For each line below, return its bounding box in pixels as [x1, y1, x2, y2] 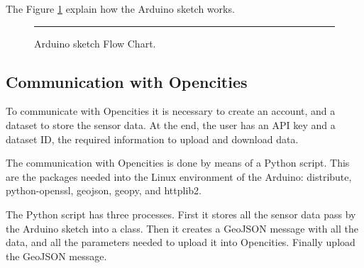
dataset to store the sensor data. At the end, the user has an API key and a [6, 117, 336, 132]
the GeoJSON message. [6, 248, 107, 263]
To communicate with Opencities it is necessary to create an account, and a [6, 104, 336, 118]
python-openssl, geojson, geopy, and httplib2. [6, 183, 202, 198]
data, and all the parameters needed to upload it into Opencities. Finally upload [6, 235, 355, 250]
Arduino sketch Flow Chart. [34, 35, 156, 50]
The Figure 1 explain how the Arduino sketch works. [6, 1, 235, 16]
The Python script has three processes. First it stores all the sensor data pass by [6, 206, 356, 221]
